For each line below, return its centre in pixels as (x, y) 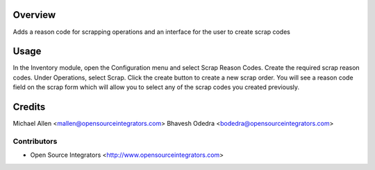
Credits (29, 107)
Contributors (35, 141)
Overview (34, 15)
